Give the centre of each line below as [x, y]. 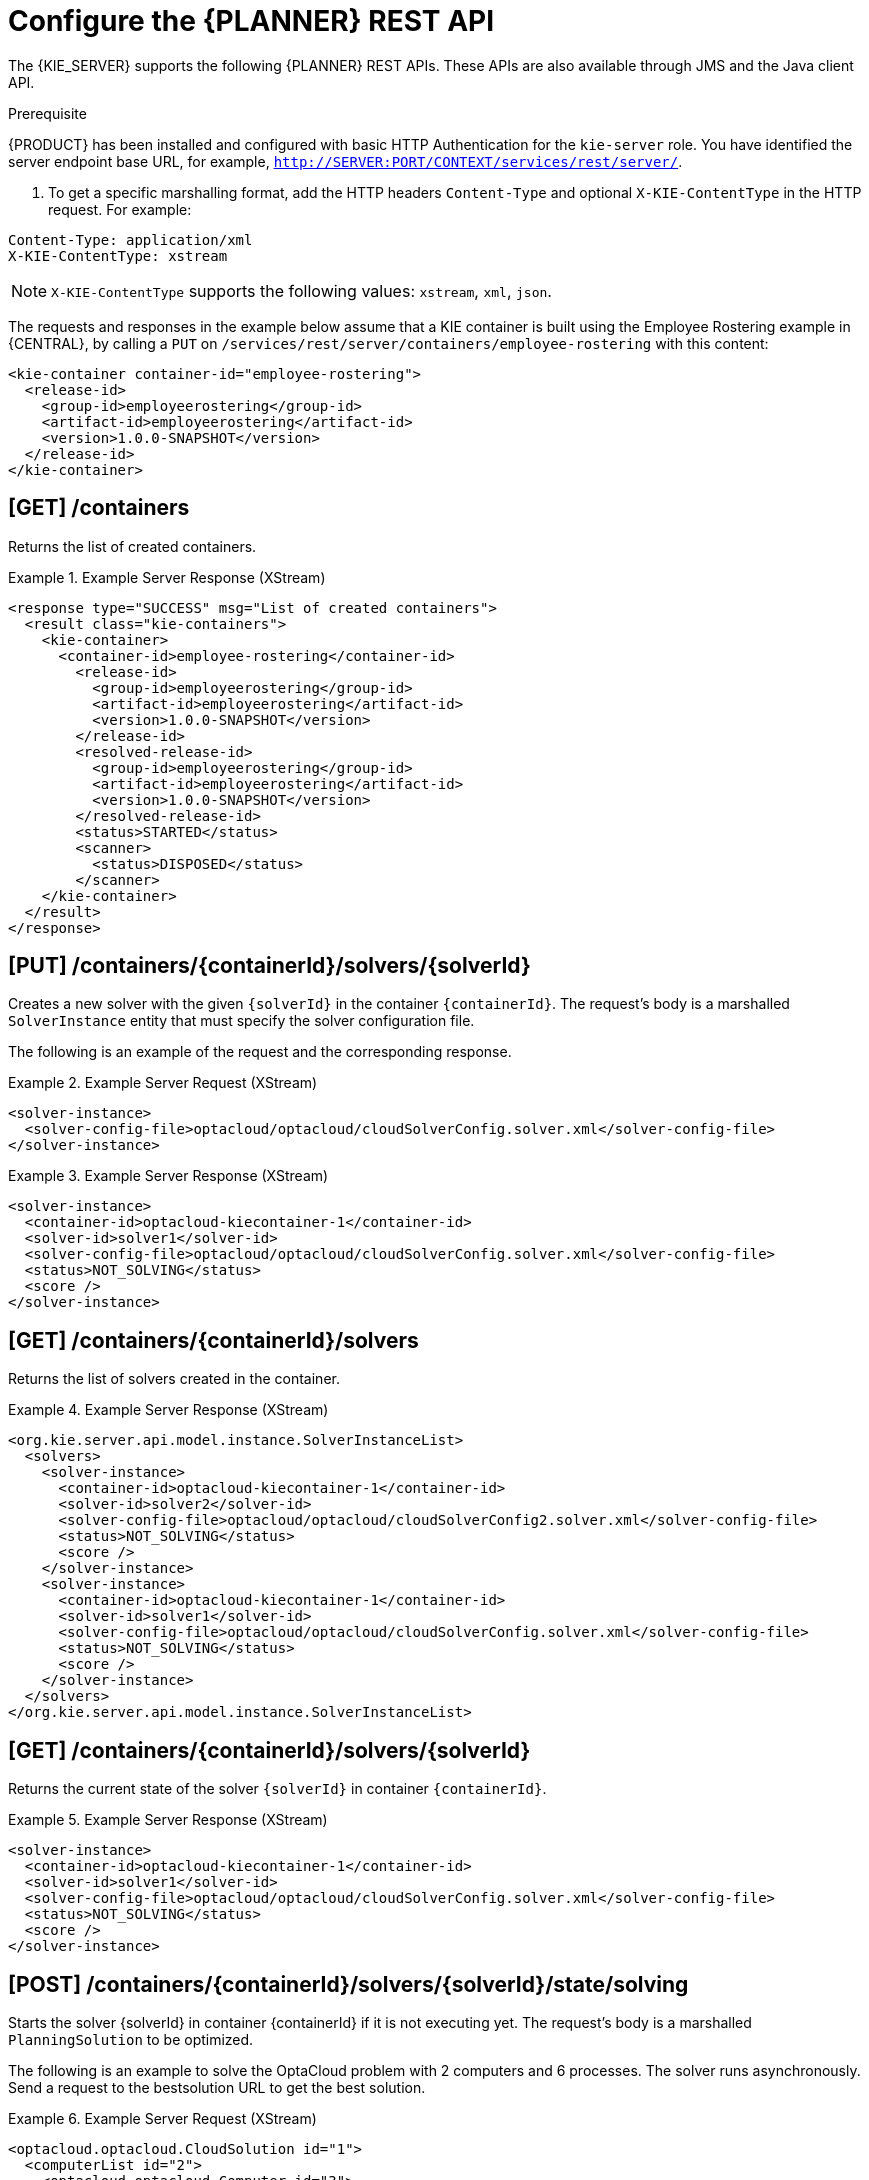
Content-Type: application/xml [130, 239]
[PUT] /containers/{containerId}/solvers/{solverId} [269, 966]
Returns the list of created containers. [132, 546]
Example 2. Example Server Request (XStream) [163, 1083]
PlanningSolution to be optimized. [131, 2039]
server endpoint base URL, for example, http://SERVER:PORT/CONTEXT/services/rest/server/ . [345, 161]
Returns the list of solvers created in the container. [174, 1379]
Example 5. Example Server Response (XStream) [168, 1820]
